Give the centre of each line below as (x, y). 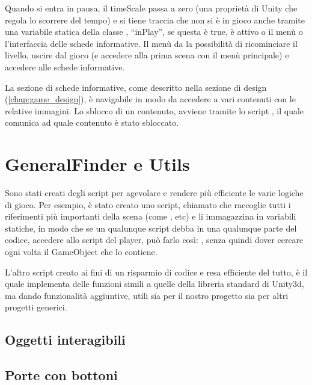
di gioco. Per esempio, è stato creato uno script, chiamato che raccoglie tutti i (148, 204)
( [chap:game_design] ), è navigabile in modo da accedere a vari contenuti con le (150, 99)
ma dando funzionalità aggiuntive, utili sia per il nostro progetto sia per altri (147, 295)
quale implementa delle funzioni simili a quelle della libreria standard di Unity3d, (154, 284)
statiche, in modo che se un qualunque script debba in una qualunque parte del (151, 228)
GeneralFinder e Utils (97, 164)
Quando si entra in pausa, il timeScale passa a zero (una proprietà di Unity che (151, 8)
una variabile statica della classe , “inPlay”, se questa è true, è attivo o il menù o (154, 32)
